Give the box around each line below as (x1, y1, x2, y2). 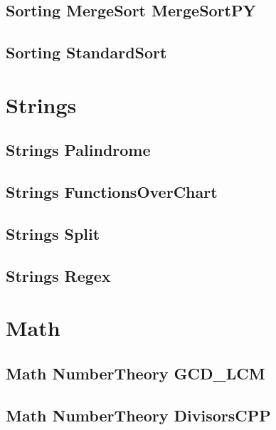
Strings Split (6, 222, 100, 244)
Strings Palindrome (6, 139, 151, 161)
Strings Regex (6, 264, 111, 286)
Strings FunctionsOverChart (6, 181, 218, 203)
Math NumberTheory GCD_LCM (6, 362, 265, 384)
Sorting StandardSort (6, 41, 167, 63)
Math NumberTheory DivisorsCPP (6, 404, 271, 426)
